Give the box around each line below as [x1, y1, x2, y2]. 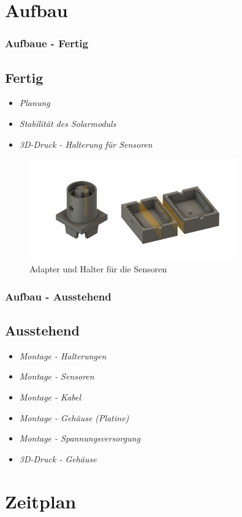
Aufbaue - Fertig [5, 36, 88, 51]
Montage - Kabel [19, 391, 81, 404]
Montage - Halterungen [19, 349, 107, 362]
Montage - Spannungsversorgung [19, 432, 140, 445]
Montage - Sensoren [19, 370, 94, 383]
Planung [19, 96, 50, 109]
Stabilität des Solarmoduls [19, 117, 116, 130]
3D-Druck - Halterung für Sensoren [19, 137, 153, 150]
